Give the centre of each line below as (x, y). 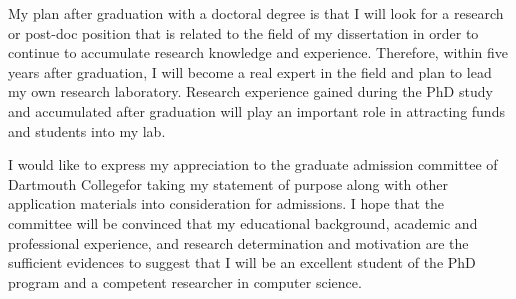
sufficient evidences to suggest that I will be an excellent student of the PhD (242, 262)
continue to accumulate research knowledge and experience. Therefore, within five (258, 52)
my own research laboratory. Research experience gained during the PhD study (250, 91)
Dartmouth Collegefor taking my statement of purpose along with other (228, 183)
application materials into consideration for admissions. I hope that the (226, 203)
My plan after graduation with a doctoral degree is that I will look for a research (256, 13)
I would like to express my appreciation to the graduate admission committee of (253, 164)
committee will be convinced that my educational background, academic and (243, 222)
